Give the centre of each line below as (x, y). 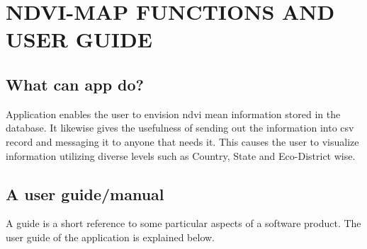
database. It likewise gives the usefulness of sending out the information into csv (180, 128)
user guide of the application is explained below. (110, 237)
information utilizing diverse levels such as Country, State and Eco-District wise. (181, 155)
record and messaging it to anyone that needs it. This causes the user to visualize (182, 141)
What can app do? (75, 84)
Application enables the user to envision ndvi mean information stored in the (173, 114)
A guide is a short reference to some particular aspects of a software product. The (183, 223)
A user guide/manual (85, 193)
